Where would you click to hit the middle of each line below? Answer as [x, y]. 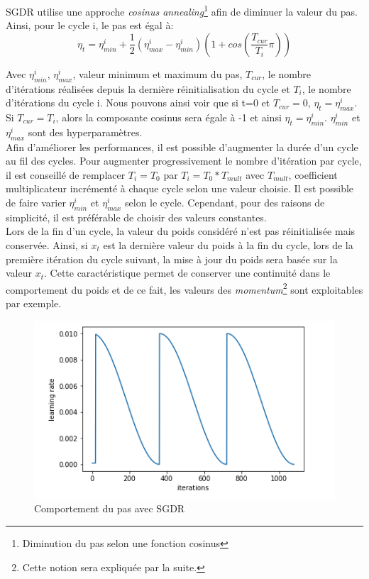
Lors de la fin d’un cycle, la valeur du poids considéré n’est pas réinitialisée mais [181, 231]
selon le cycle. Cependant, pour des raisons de [225, 202]
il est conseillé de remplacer [66, 174]
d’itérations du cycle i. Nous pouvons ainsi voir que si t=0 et [138, 103]
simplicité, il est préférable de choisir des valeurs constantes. [136, 217]
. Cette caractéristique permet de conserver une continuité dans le [187, 273]
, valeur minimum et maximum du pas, [158, 73]
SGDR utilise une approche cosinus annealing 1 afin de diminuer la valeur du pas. [182, 10]
